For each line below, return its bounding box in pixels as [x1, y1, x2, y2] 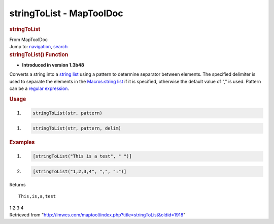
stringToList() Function [9, 51, 68, 58]
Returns [9, 181, 26, 187]
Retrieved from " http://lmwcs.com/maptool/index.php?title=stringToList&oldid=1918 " [9, 212, 186, 218]
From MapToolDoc [9, 36, 48, 43]
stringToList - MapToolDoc [9, 8, 124, 19]
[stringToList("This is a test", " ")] [32, 153, 132, 159]
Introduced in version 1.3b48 [22, 61, 85, 68]
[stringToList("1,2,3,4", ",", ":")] [32, 168, 127, 174]
